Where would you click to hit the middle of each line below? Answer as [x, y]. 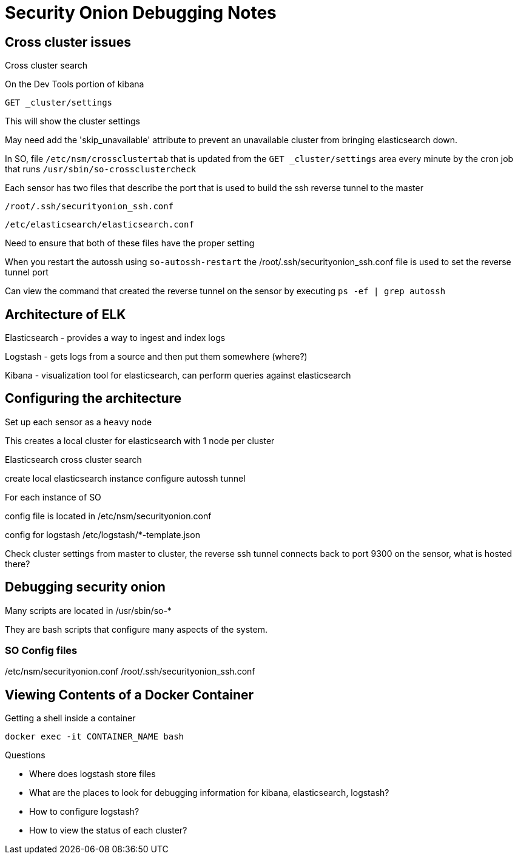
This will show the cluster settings [72, 121]
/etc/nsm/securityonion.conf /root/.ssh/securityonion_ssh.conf [130, 672]
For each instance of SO [53, 497]
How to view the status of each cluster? [108, 830]
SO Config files [41, 651]
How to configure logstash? [84, 812]
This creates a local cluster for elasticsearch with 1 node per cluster [140, 440]
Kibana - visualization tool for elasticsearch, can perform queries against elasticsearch [178, 376]
